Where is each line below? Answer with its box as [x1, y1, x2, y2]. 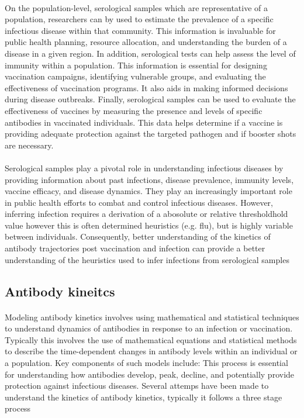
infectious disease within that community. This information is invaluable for [5, 24, 276, 36]
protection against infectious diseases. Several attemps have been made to [5, 379, 269, 392]
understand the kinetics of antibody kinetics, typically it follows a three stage [5, 391, 282, 403]
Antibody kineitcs [5, 282, 115, 300]
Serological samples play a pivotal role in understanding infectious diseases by [5, 161, 284, 174]
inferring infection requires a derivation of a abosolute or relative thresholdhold [5, 208, 288, 220]
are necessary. [5, 139, 54, 151]
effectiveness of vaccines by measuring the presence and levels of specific [5, 104, 262, 116]
